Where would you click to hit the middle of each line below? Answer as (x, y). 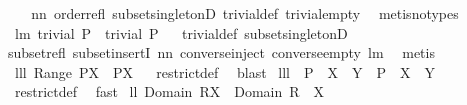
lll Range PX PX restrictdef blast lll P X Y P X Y (225, 71)
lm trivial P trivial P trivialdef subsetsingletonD (181, 32)
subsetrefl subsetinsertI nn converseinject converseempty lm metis (221, 52)
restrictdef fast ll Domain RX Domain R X (169, 91)
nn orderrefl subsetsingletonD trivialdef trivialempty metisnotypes (245, 13)
